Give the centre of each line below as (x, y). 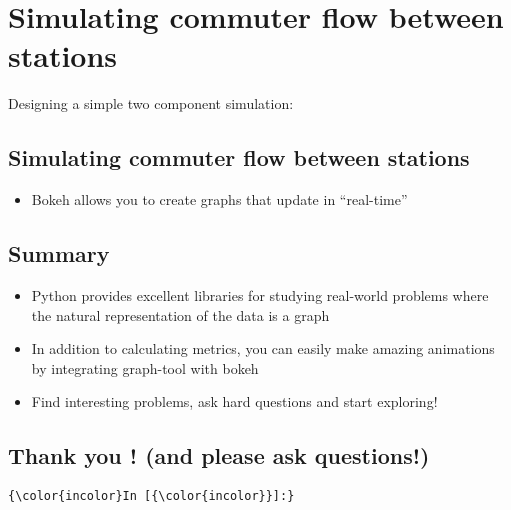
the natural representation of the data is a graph (180, 314)
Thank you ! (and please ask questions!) (219, 455)
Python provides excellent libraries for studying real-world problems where (260, 294)
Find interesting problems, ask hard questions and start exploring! (234, 401)
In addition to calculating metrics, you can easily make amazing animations (263, 348)
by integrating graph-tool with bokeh (145, 367)
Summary (59, 253)
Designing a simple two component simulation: (151, 103)
